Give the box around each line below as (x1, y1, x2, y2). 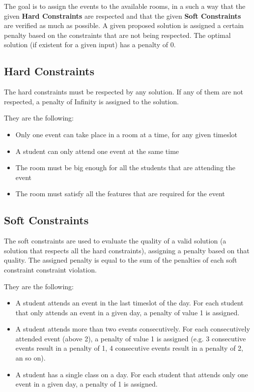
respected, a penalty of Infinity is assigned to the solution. (4, 96, 179, 106)
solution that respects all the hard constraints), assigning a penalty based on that (4, 245, 250, 255)
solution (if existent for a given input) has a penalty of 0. (4, 39, 176, 50)
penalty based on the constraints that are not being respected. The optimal (4, 30, 231, 40)
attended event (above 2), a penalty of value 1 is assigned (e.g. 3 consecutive (15, 333, 246, 343)
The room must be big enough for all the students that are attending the (15, 162, 235, 173)
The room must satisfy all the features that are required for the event (15, 188, 225, 199)
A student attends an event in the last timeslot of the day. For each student (15, 298, 244, 308)
